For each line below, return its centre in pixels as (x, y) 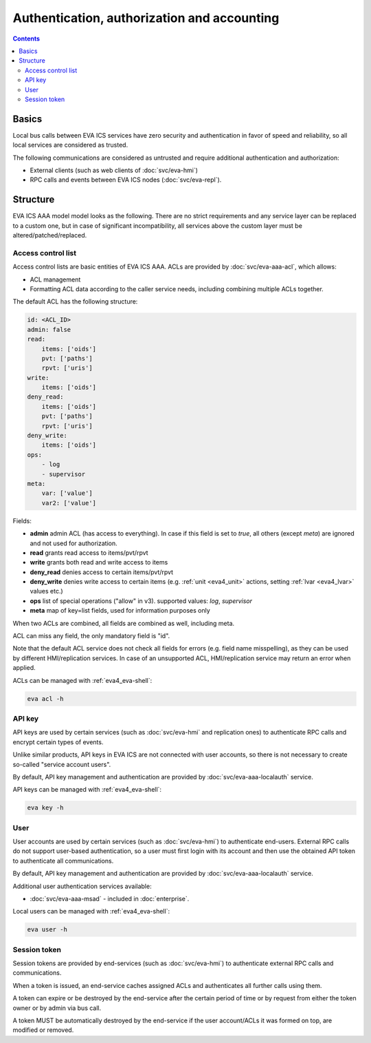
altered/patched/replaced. (50, 235)
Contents (26, 39)
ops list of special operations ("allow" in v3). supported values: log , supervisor (141, 601)
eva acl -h (45, 698)
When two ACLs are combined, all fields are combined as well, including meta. (124, 623)
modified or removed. (43, 1030)
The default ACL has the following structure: (75, 302)
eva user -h (47, 930)
